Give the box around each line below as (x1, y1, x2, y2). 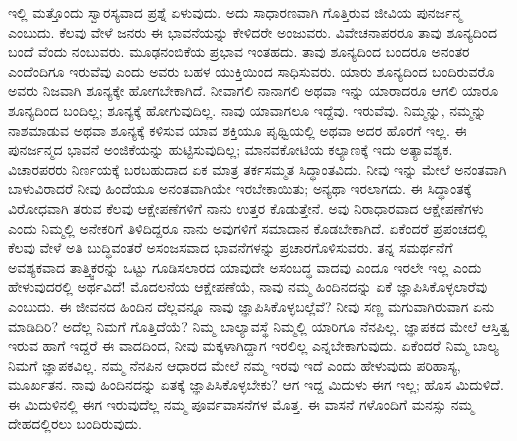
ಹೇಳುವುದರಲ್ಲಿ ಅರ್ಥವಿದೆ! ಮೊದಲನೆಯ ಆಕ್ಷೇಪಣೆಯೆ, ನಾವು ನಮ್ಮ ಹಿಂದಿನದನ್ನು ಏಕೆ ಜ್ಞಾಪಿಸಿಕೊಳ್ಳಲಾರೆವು (8, 276, 488, 297)
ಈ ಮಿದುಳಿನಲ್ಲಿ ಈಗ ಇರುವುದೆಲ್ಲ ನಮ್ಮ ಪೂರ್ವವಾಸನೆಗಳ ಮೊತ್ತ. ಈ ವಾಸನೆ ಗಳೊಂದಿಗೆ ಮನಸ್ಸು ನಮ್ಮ (8, 393, 474, 414)
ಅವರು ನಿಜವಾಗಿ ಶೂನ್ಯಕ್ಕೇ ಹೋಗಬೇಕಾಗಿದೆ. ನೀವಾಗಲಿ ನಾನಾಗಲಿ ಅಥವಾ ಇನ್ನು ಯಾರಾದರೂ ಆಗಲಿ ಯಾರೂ (8, 80, 499, 101)
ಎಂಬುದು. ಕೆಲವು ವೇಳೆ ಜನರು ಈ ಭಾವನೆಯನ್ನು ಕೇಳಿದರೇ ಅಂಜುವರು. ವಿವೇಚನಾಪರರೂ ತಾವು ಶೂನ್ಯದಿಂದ (8, 21, 498, 42)
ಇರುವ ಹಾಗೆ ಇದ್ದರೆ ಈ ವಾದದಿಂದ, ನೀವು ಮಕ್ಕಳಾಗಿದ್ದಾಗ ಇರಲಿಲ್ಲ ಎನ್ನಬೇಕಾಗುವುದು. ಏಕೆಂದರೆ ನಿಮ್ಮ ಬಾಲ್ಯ (8, 335, 499, 356)
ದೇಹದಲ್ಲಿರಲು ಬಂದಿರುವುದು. (8, 413, 142, 434)
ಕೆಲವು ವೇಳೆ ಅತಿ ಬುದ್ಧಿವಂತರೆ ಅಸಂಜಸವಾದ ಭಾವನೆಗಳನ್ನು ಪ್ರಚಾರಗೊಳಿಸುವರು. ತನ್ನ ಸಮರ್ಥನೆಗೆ (8, 237, 453, 258)
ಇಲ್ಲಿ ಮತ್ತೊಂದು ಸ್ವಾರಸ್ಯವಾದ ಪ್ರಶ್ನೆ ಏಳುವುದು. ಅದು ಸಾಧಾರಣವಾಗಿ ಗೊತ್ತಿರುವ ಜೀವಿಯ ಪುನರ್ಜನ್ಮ (8, 2, 462, 22)
